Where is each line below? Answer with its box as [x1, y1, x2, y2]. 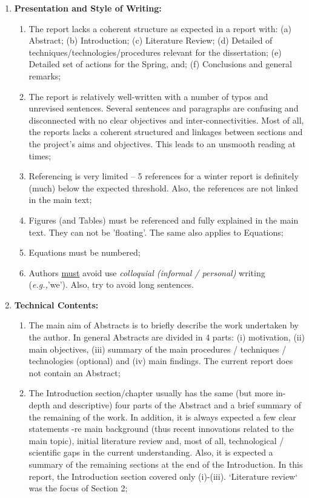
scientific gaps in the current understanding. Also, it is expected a [28, 446, 273, 459]
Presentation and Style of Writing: [14, 2, 162, 14]
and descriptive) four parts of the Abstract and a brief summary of [53, 399, 301, 411]
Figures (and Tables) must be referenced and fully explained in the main [28, 213, 299, 226]
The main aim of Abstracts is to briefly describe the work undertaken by [28, 319, 299, 331]
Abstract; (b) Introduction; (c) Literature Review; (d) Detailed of [28, 34, 273, 47]
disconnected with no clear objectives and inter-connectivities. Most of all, [28, 113, 304, 126]
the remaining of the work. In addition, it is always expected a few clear [28, 410, 296, 423]
